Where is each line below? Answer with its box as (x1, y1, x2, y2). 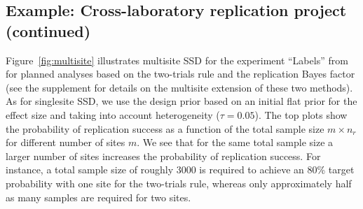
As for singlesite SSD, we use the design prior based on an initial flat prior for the (6, 94, 357, 108)
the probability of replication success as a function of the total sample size (6, 121, 324, 136)
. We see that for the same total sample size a (137, 135, 334, 150)
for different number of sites (6, 135, 125, 150)
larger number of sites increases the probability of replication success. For (6, 148, 321, 163)
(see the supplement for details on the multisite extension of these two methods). (6, 80, 353, 94)
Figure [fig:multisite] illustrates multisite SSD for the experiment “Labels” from (6, 52, 348, 67)
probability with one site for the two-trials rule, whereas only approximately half (6, 175, 352, 190)
